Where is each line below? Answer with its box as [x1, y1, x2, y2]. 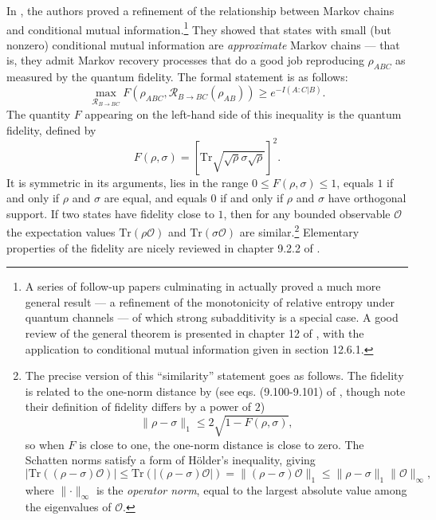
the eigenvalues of [25, 498, 112, 515]
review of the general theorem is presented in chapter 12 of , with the [25, 325, 364, 342]
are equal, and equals [104, 190, 207, 206]
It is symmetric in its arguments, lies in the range [6, 174, 249, 190]
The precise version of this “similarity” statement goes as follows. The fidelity [25, 367, 404, 384]
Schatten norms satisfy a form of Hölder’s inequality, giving [25, 452, 316, 468]
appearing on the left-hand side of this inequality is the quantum [84, 105, 402, 122]
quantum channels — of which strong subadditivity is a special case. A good [25, 309, 399, 326]
